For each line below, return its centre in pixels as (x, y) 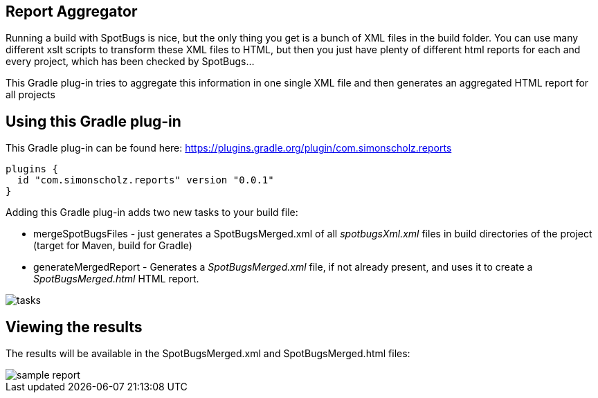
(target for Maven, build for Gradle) (113, 246)
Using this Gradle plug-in (93, 121)
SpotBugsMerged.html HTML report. (116, 279)
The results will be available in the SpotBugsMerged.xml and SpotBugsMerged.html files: (208, 354)
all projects (30, 95)
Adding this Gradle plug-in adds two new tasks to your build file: (152, 212)
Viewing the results (74, 327)
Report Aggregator (72, 11)
